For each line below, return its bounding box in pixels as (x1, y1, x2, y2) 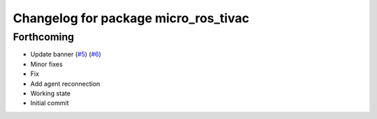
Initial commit (30, 99, 69, 107)
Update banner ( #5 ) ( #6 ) (30, 50, 101, 58)
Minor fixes (30, 60, 63, 68)
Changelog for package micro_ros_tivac (13, 10, 249, 26)
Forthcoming (13, 31, 75, 43)
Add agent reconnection (30, 79, 101, 88)
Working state (30, 89, 71, 97)
